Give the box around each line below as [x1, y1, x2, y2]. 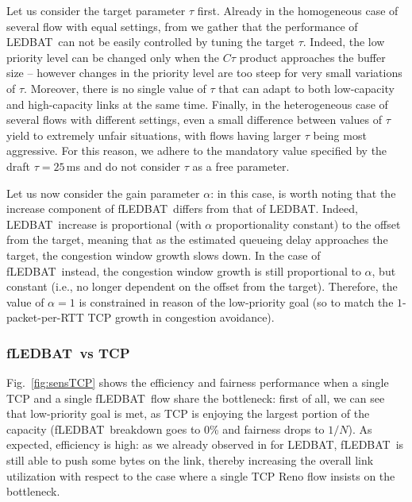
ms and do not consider [66, 157, 181, 174]
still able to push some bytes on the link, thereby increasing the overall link [6, 452, 374, 469]
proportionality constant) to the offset [215, 215, 401, 232]
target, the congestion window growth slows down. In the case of [6, 246, 321, 263]
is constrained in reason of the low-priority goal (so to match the [79, 293, 394, 310]
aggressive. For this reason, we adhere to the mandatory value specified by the [6, 142, 387, 159]
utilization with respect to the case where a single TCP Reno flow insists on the [6, 467, 395, 484]
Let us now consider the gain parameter [6, 184, 200, 201]
